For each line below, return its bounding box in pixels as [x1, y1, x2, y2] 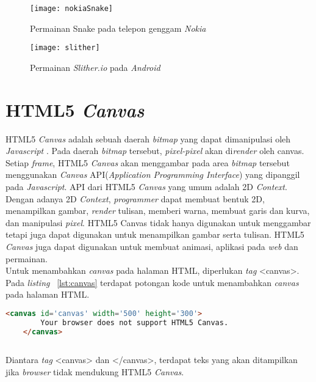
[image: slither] [30, 43, 100, 53]
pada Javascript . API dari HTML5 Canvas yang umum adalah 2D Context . [5, 180, 287, 193]
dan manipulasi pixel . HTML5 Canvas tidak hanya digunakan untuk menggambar [5, 216, 311, 229]
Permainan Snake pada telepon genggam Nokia [30, 21, 206, 34]
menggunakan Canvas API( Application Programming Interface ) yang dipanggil [5, 168, 300, 181]
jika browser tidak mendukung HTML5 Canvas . [5, 365, 184, 378]
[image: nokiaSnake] [30, 4, 113, 13]
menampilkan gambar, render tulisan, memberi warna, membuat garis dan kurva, [5, 204, 310, 217]
